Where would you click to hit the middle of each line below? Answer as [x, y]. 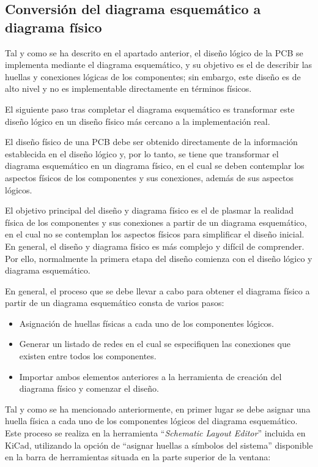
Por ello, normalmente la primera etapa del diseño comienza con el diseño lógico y [159, 258]
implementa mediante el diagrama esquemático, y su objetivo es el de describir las [159, 65]
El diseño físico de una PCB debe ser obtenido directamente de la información [151, 142]
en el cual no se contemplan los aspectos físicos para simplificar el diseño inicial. [155, 234]
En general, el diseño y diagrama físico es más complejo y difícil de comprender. [155, 246]
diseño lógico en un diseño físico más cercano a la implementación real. [138, 121]
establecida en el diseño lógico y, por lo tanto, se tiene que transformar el [142, 153]
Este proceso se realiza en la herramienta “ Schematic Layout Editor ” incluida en [155, 433]
